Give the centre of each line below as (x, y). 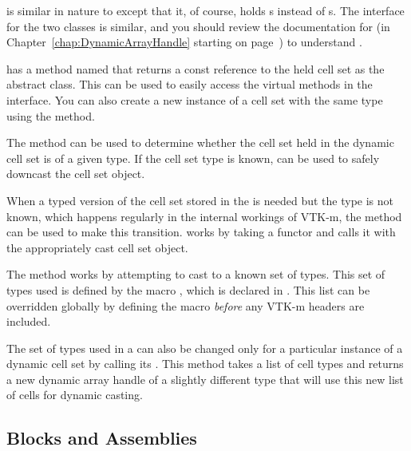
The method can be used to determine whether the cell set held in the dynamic (200, 142)
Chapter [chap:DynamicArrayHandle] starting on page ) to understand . (184, 42)
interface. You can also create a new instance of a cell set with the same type (195, 99)
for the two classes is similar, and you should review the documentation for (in (198, 26)
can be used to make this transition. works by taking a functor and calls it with (201, 232)
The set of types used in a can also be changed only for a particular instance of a (205, 348)
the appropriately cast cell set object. (97, 247)
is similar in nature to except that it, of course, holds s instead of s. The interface (205, 10)
